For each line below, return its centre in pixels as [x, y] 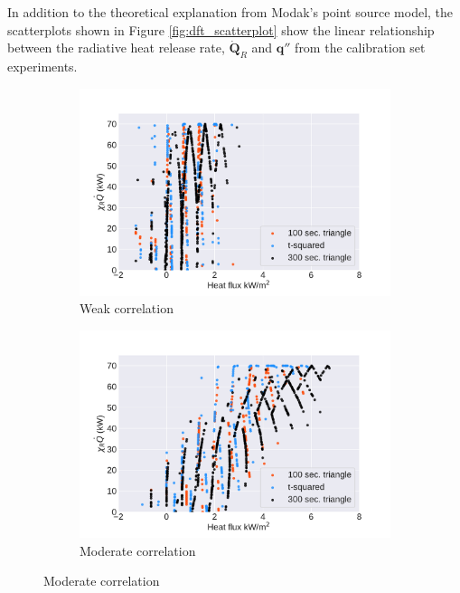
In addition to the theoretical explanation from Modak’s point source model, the [230, 12]
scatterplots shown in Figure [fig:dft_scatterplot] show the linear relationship [221, 29]
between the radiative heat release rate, [116, 48]
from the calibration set [360, 48]
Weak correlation [127, 308]
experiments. [42, 66]
